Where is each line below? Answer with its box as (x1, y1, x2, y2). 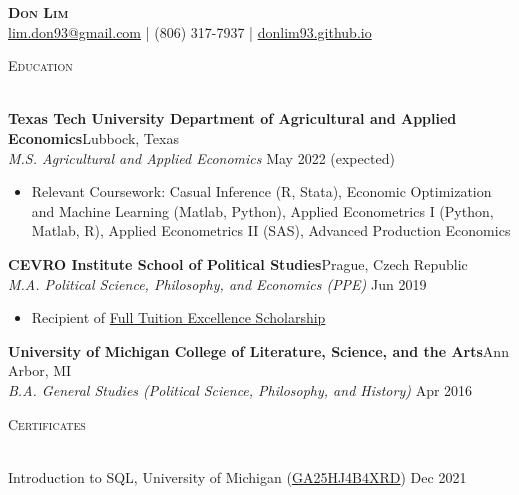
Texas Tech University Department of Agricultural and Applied (8, 108, 457, 129)
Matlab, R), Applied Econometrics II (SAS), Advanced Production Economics (31, 220, 511, 241)
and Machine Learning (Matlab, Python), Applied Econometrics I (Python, (31, 200, 494, 221)
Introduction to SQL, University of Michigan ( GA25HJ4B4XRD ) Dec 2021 (8, 466, 467, 487)
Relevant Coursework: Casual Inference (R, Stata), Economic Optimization (31, 181, 492, 202)
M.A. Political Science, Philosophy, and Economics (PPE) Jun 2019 (8, 273, 427, 294)
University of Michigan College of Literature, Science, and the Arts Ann (8, 340, 509, 361)
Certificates (8, 413, 86, 434)
